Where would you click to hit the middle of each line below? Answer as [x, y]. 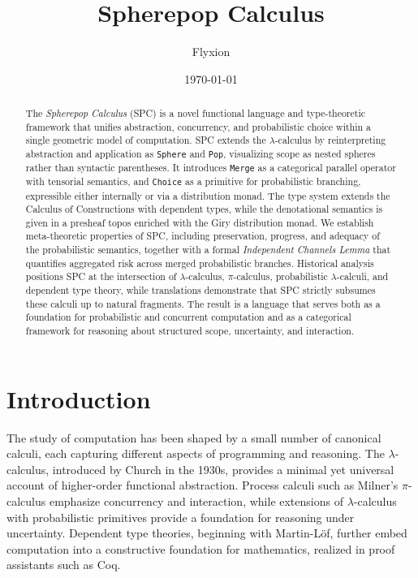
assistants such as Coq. [64, 565]
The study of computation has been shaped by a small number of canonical [194, 437]
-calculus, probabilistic [280, 276]
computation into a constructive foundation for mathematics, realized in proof [201, 548]
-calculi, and [362, 276]
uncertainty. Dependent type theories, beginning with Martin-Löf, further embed [207, 533]
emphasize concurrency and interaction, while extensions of [196, 501]
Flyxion [211, 52]
